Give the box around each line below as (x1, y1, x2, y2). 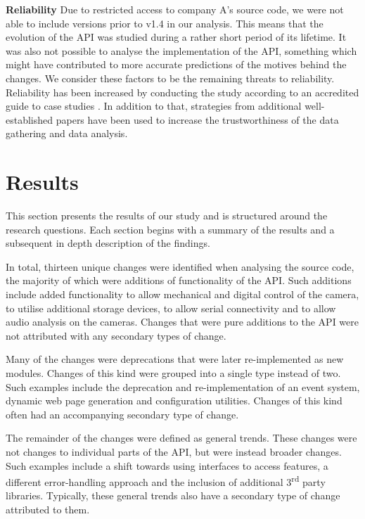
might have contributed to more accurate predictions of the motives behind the (6, 57, 347, 72)
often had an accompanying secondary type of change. (6, 406, 239, 421)
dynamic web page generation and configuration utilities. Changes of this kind (6, 393, 342, 408)
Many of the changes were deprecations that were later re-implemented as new (6, 352, 344, 366)
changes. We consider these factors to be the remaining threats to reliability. (6, 70, 335, 85)
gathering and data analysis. (6, 126, 128, 141)
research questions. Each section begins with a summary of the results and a (6, 222, 335, 236)
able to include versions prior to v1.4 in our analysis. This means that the (6, 15, 324, 30)
